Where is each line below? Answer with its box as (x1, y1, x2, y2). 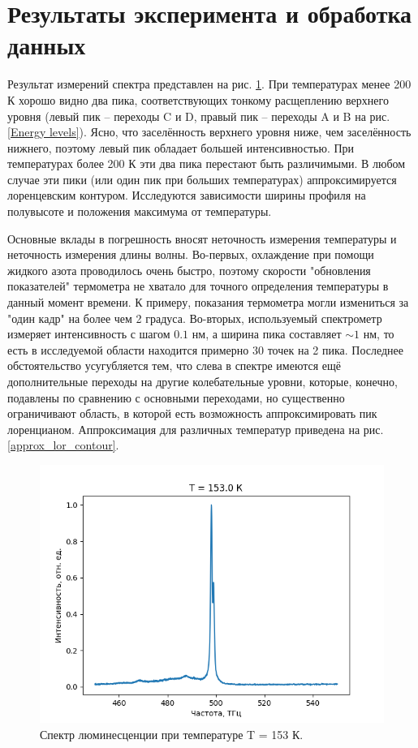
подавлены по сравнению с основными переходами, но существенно (7, 389, 345, 406)
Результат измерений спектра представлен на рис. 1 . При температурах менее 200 (7, 75, 412, 92)
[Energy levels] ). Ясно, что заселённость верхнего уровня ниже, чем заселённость (7, 123, 412, 140)
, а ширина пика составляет (205, 325, 342, 342)
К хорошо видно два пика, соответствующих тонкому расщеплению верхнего (7, 91, 389, 108)
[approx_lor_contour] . (7, 436, 119, 454)
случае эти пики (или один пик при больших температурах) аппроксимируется (7, 170, 397, 187)
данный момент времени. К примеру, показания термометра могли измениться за (7, 294, 409, 311)
